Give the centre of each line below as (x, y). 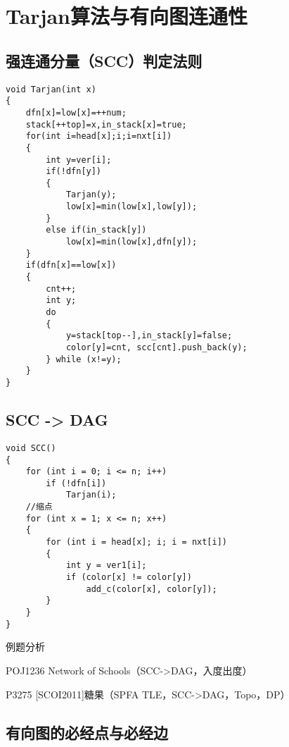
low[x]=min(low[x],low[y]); (131, 207)
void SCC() (31, 448)
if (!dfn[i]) (76, 483)
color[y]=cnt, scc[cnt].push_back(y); (156, 348)
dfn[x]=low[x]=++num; (76, 112)
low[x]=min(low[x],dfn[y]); (131, 242)
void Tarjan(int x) (51, 89)
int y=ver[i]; (79, 160)
